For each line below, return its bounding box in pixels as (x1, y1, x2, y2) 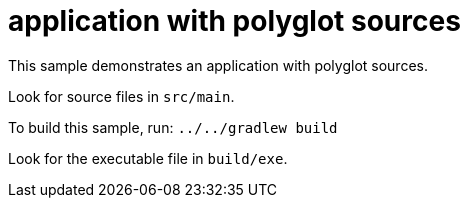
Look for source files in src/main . (8, 87, 235, 105)
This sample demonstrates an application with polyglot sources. (8, 56, 428, 74)
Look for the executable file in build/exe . (8, 149, 288, 167)
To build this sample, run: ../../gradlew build (8, 118, 338, 136)
